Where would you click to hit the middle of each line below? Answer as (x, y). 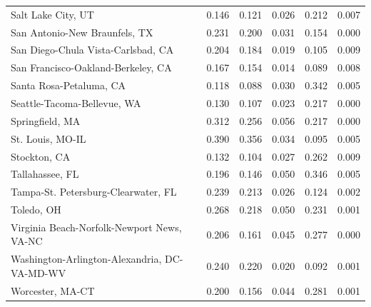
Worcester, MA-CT (53, 290)
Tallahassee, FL (45, 174)
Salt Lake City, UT (52, 14)
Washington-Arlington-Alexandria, (86, 259)
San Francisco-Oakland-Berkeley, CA (91, 67)
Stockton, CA (41, 156)
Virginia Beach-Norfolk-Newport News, (96, 227)
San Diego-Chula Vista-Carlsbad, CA (92, 50)
